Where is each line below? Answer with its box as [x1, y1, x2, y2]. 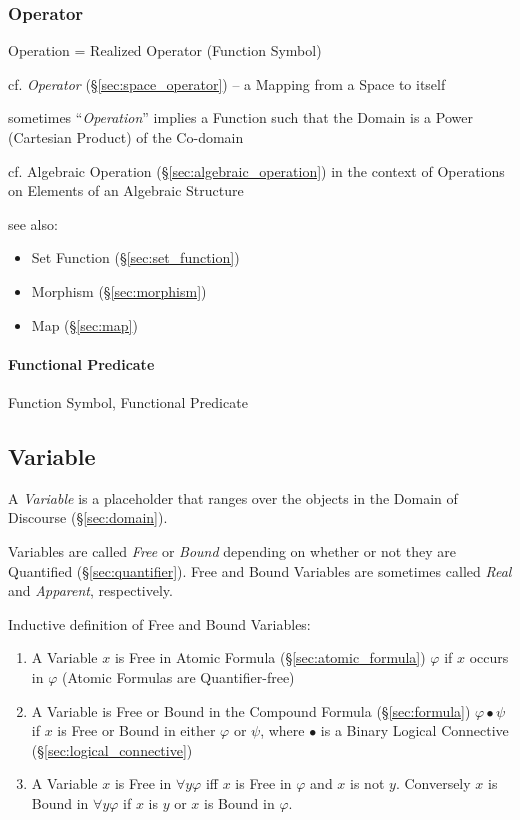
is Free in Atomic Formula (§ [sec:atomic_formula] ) [114, 647, 426, 668]
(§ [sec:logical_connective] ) [31, 739, 193, 760]
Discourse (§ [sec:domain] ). [8, 507, 168, 528]
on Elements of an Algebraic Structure [8, 180, 244, 201]
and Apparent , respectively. [8, 580, 173, 601]
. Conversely [395, 773, 471, 794]
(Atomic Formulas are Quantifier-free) [61, 666, 295, 687]
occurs [469, 647, 509, 668]
